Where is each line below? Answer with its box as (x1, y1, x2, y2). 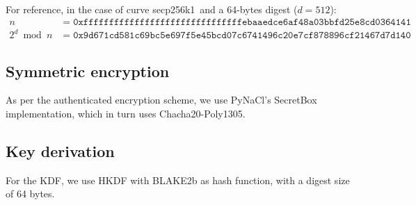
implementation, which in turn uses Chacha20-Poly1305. (6, 106, 246, 120)
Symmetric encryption (6, 60, 170, 81)
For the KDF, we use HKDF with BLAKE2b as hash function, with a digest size (6, 172, 350, 187)
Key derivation (6, 140, 115, 161)
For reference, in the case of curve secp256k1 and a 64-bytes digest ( (6, 2, 298, 16)
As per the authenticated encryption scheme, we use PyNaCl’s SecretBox (6, 92, 317, 107)
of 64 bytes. (6, 186, 55, 201)
